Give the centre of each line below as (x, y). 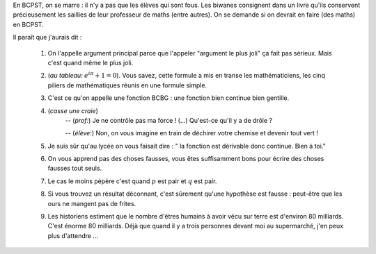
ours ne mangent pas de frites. (92, 203)
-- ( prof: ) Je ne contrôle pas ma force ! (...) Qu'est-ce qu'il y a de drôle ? (169, 120)
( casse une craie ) (73, 110)
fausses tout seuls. (75, 168)
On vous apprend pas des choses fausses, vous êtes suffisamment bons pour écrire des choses (186, 159)
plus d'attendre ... (73, 235)
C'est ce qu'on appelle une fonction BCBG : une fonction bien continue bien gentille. (169, 98)
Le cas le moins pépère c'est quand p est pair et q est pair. (132, 181)
